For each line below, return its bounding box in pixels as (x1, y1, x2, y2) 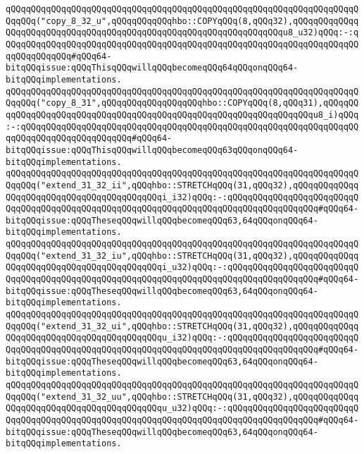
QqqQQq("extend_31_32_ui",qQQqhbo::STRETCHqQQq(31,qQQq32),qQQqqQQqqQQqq (6, 321, 359, 331)
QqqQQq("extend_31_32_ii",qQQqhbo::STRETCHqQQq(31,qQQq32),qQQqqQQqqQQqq (6, 180, 359, 190)
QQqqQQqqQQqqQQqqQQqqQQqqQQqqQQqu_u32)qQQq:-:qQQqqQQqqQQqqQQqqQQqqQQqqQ (6, 403, 359, 414)
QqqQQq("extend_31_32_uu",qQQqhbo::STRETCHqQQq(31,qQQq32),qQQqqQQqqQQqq (6, 391, 359, 402)
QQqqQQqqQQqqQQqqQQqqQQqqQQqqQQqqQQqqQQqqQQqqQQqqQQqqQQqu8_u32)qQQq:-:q (6, 27, 359, 38)
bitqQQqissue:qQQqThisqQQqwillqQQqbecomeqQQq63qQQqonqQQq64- (6, 145, 299, 155)
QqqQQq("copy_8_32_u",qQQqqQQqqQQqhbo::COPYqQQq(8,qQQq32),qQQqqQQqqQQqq (6, 16, 359, 26)
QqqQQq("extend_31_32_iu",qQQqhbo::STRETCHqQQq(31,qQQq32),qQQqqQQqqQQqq (6, 250, 359, 261)
